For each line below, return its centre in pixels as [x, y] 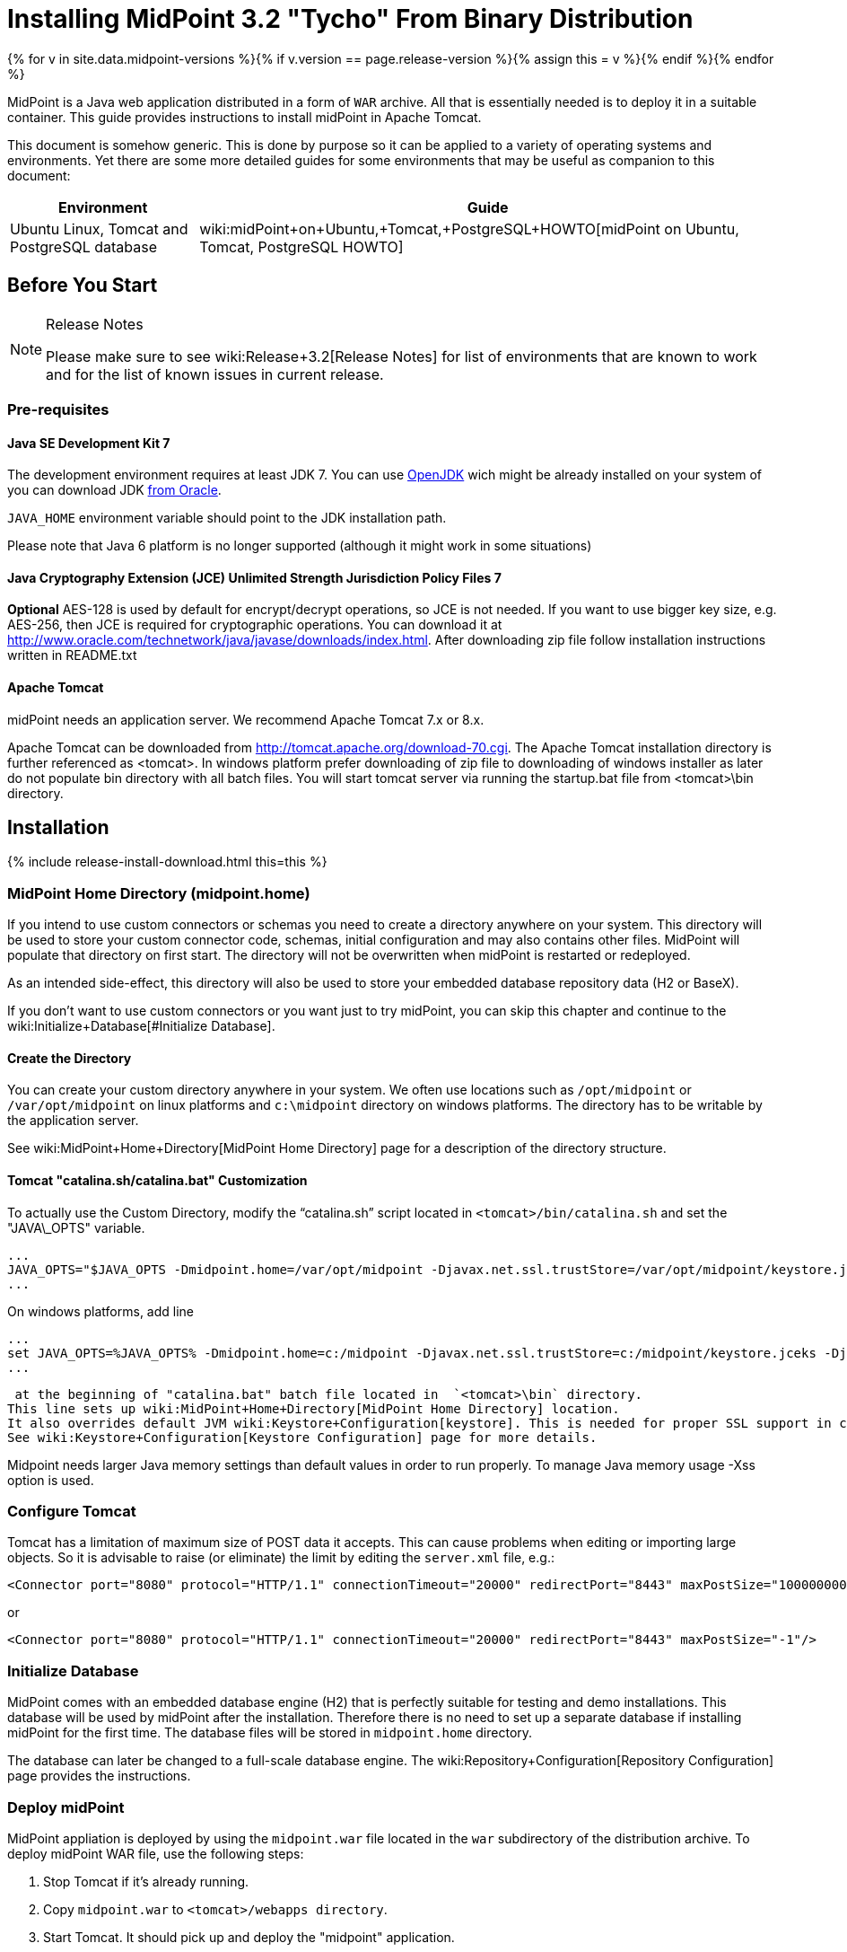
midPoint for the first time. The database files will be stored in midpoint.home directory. [270, 1733]
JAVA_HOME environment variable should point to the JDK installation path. [227, 518]
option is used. [51, 1480]
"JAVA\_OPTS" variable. [76, 1227]
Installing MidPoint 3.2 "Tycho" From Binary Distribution [350, 19]
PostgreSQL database [83, 246]
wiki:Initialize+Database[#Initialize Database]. [141, 1026]
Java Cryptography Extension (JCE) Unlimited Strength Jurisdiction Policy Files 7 [254, 577]
